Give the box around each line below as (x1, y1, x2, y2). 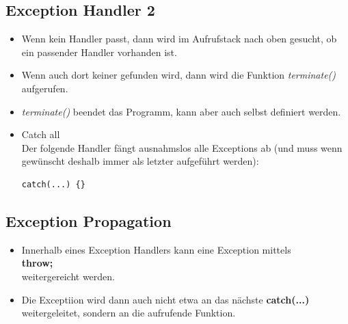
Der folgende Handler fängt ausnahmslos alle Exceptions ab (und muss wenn (21, 140, 343, 154)
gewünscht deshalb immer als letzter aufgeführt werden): (21, 154, 259, 168)
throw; (21, 256, 53, 270)
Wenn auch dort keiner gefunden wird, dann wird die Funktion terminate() (21, 68, 336, 82)
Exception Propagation (5, 210, 172, 231)
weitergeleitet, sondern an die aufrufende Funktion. (21, 306, 236, 320)
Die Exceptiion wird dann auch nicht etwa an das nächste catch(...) (21, 292, 310, 306)
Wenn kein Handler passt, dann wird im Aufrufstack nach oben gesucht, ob (21, 31, 337, 46)
